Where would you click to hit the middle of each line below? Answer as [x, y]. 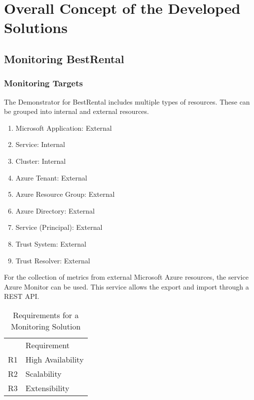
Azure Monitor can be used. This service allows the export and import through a [127, 286]
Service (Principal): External [59, 227]
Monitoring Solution [46, 326]
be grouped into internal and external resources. [76, 111]
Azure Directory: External [55, 210]
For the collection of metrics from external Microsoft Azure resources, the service [126, 277]
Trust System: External [51, 243]
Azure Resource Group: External [65, 194]
